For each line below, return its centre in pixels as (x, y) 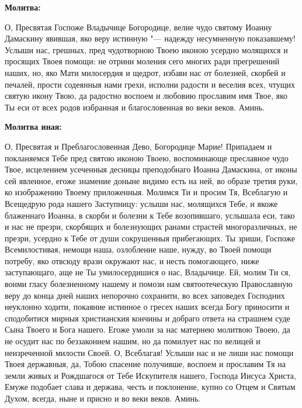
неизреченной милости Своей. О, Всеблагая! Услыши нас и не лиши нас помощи (149, 352)
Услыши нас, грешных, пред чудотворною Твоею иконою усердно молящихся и (146, 49)
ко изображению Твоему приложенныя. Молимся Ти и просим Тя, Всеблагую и (146, 192)
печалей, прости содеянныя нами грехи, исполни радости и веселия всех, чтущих (150, 84)
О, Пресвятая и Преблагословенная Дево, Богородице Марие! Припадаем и (138, 146)
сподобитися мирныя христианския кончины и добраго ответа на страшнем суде (147, 318)
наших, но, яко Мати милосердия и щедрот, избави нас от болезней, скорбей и (145, 72)
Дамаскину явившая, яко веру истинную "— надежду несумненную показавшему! (150, 38)
